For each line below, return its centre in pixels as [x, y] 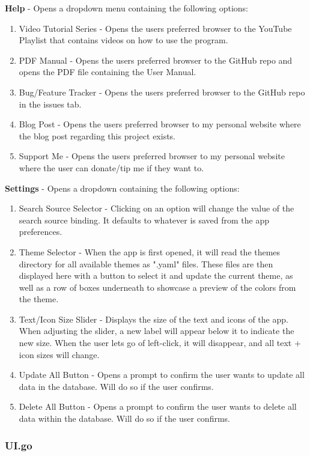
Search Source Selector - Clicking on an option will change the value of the [157, 208]
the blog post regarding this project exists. [97, 135]
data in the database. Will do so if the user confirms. [116, 386]
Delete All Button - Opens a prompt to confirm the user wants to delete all [158, 406]
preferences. [41, 232]
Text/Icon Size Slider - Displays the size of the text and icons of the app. [153, 319]
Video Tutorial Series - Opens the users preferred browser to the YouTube [155, 28]
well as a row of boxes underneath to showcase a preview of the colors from [157, 287]
